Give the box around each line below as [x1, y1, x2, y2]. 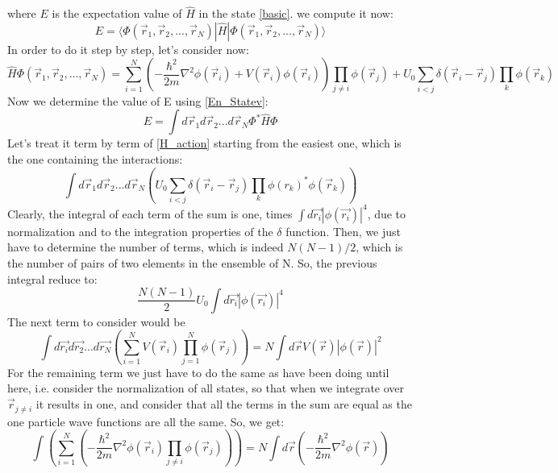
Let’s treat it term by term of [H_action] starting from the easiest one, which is [7, 135, 402, 151]
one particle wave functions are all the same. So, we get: [7, 413, 285, 429]
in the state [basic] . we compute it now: [198, 5, 394, 22]
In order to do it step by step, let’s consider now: [7, 40, 249, 57]
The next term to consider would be [7, 313, 185, 330]
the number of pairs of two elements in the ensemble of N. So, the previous [7, 254, 377, 271]
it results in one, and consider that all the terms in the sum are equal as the [35, 396, 412, 413]
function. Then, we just [285, 222, 402, 239]
